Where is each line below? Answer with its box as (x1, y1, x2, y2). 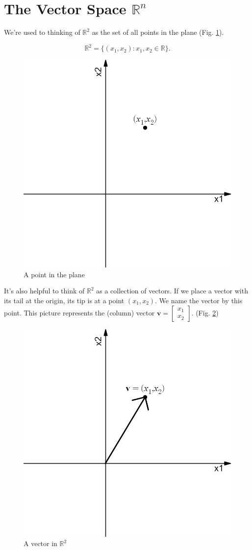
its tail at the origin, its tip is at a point (4, 295, 125, 305)
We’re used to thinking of (4, 27, 80, 37)
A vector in (24, 538, 57, 549)
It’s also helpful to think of (4, 286, 85, 296)
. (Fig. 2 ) (191, 307, 219, 317)
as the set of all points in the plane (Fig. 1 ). (92, 27, 224, 37)
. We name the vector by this (155, 295, 243, 305)
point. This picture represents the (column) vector (4, 307, 155, 317)
